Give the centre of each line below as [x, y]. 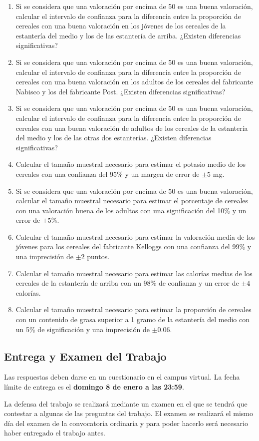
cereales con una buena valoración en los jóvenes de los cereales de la [121, 26]
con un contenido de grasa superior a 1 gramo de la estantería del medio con [133, 319]
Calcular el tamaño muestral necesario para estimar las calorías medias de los [134, 273]
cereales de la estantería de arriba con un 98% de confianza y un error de [127, 283]
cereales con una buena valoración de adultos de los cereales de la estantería [132, 128]
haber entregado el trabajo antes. [55, 433]
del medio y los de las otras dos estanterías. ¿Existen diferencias [114, 138]
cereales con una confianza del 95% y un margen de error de [108, 174]
